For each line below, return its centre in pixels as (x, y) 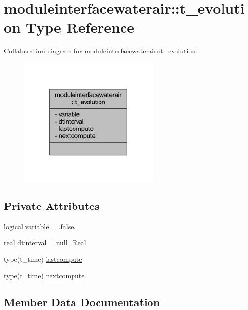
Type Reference (80, 27)
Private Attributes (52, 205)
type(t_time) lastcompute (43, 259)
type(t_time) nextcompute (44, 275)
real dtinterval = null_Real (45, 243)
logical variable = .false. (40, 226)
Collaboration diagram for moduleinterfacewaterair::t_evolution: (101, 51)
